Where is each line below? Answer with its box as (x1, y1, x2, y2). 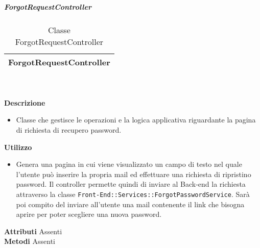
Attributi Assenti (4, 226, 62, 236)
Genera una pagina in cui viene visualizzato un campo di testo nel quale (16, 159, 242, 169)
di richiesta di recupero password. (16, 124, 122, 135)
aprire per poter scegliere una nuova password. (16, 209, 162, 219)
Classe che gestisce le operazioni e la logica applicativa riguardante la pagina (16, 114, 256, 125)
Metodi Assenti (4, 236, 55, 246)
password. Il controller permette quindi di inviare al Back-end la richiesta (16, 179, 246, 189)
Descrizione (4, 97, 45, 108)
